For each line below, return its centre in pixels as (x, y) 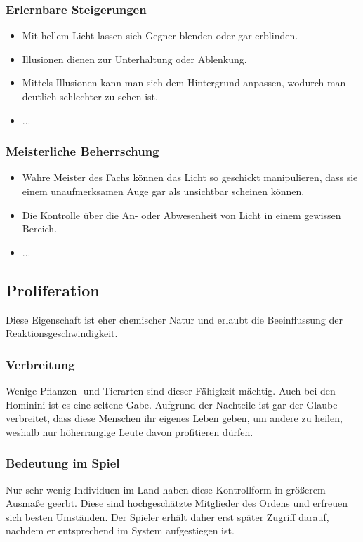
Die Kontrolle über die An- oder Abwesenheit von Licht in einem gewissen (181, 214)
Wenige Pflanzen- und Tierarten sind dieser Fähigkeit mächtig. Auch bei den (171, 390)
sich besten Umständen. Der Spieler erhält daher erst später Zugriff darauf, (167, 516)
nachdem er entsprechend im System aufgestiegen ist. (120, 530)
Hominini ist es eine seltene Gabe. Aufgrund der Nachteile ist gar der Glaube (172, 404)
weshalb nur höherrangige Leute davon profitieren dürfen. (130, 431)
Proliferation (53, 290)
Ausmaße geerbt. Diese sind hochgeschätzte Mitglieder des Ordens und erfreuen (177, 503)
